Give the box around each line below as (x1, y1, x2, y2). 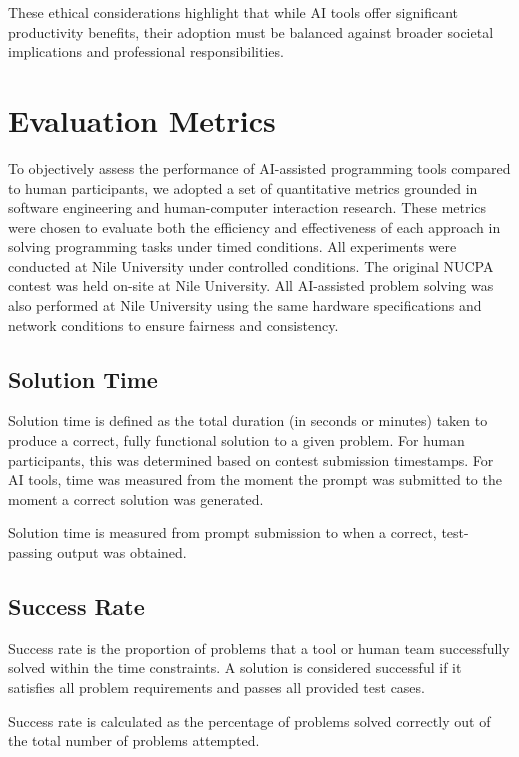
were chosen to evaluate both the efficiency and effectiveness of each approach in (8, 216, 501, 237)
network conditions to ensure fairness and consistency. (8, 314, 339, 335)
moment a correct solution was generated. (8, 488, 264, 509)
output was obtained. (57, 542, 187, 563)
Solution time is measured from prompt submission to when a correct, (8, 522, 437, 543)
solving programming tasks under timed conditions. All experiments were (8, 236, 457, 257)
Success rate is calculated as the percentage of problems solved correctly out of (8, 710, 491, 731)
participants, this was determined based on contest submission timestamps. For (8, 449, 494, 470)
